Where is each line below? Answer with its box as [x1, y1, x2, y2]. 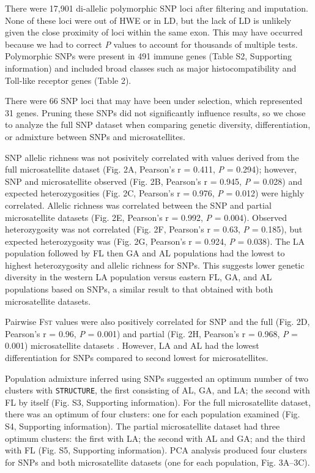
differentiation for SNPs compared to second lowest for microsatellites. [5, 351, 269, 364]
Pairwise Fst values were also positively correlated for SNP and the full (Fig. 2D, [5, 315, 310, 328]
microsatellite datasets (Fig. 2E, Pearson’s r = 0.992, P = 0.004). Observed [5, 210, 287, 223]
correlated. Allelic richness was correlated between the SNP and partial [5, 198, 272, 211]
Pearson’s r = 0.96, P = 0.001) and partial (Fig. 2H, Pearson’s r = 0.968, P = [5, 327, 298, 340]
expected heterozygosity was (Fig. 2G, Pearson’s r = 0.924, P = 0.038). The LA [5, 234, 305, 247]
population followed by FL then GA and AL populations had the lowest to [5, 247, 285, 259]
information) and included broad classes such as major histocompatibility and [5, 61, 297, 74]
